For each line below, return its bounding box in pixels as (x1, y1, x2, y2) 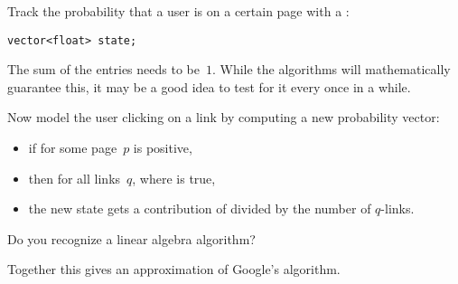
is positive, (133, 138, 192, 157)
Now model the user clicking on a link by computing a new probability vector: (7, 108, 440, 127)
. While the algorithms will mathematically (211, 60, 451, 79)
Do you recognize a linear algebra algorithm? (7, 229, 256, 248)
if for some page (28, 138, 117, 157)
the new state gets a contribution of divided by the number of (28, 199, 371, 218)
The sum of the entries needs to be (7, 60, 200, 79)
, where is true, (132, 168, 216, 187)
